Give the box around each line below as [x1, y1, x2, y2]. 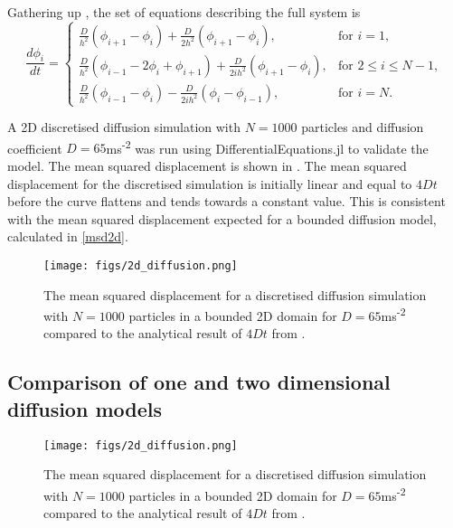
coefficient [7, 138, 62, 157]
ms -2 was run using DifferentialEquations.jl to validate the [106, 136, 429, 157]
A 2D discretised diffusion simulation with [7, 118, 241, 137]
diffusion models [7, 394, 162, 422]
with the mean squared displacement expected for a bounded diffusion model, [7, 209, 437, 228]
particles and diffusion [301, 118, 424, 137]
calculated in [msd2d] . [7, 227, 128, 246]
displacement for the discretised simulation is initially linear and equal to [7, 174, 412, 193]
